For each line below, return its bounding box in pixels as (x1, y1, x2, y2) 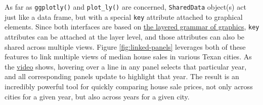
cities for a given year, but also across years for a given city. (5, 91, 190, 101)
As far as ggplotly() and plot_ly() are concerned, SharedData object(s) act (5, 2, 246, 12)
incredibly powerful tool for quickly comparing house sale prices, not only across (5, 81, 253, 91)
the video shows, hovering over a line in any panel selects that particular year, (5, 61, 247, 72)
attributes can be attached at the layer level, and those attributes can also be (5, 31, 245, 42)
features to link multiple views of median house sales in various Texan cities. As (5, 51, 252, 62)
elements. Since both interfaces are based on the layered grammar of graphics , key (5, 21, 259, 32)
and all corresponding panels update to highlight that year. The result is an (5, 71, 239, 82)
